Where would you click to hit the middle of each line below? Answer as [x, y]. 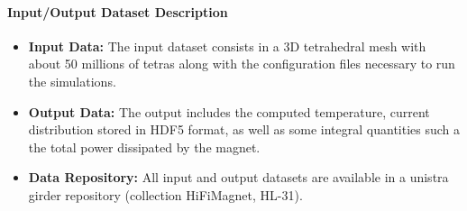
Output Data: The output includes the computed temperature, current [229, 111]
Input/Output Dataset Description [118, 11]
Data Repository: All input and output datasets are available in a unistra [238, 177]
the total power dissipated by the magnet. [144, 147]
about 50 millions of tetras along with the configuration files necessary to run [242, 64]
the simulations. [72, 81]
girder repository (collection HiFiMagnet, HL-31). [165, 194]
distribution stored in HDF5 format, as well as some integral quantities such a [244, 129]
